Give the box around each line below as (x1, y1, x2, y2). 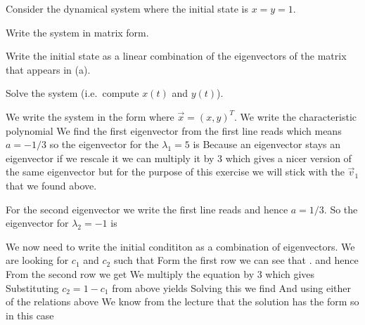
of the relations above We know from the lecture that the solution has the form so (6, 294, 359, 309)
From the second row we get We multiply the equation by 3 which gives (6, 266, 315, 281)
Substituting (6, 280, 59, 295)
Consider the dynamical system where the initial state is (6, 1, 248, 15)
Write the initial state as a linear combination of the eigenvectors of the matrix (6, 48, 347, 63)
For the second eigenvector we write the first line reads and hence (6, 201, 288, 216)
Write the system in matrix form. (6, 25, 149, 39)
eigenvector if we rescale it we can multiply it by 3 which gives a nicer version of (6, 150, 352, 165)
